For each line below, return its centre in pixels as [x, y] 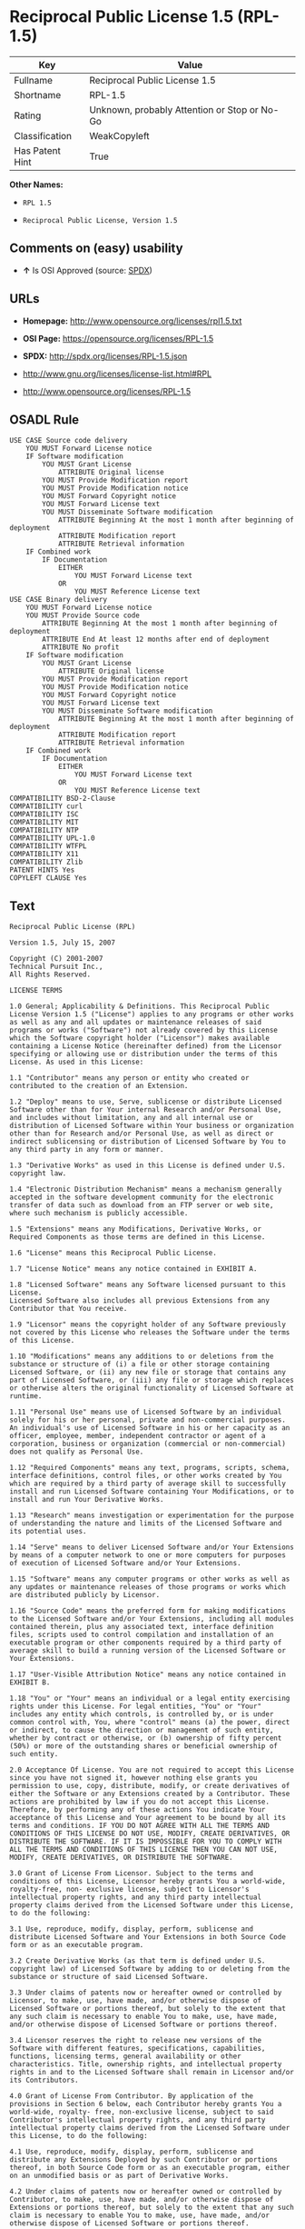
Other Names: [36, 185]
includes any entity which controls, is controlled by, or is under [142, 1714]
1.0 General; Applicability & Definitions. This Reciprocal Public [140, 1006]
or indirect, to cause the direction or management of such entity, [142, 1730]
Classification [43, 135]
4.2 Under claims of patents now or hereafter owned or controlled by [146, 2192]
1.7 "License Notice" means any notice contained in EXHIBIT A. [133, 1269]
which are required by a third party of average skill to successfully [148, 1484]
